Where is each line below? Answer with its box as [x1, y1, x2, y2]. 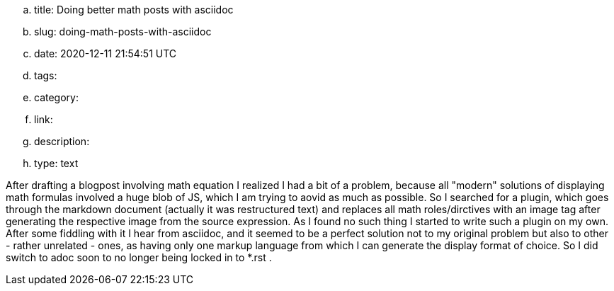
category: [34, 91, 79, 103]
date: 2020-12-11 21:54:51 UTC [34, 47, 177, 59]
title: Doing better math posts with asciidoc [34, 4, 234, 16]
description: [34, 135, 90, 147]
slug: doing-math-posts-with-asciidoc [34, 25, 212, 38]
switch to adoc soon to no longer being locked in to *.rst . [6, 251, 272, 263]
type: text [34, 157, 79, 169]
